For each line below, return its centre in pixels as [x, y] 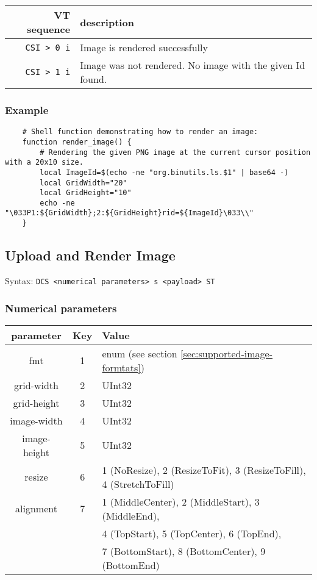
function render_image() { [77, 142]
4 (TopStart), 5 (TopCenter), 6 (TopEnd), [192, 533]
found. [94, 79]
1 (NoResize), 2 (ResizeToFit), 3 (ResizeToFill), [204, 470]
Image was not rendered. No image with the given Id [193, 65]
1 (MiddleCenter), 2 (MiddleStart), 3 [181, 501]
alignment [36, 509]
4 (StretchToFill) [138, 484]
